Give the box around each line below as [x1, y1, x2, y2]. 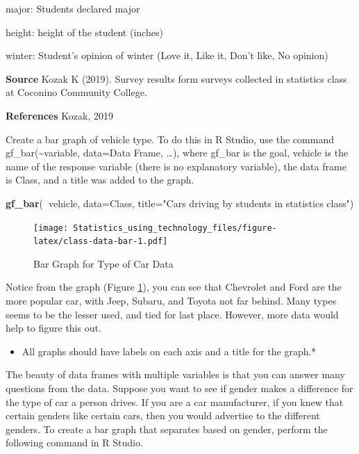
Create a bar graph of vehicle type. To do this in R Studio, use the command [6, 131, 334, 146]
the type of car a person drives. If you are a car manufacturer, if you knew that [6, 394, 344, 409]
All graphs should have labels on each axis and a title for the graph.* [22, 343, 317, 358]
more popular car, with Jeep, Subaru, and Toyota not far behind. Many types [6, 293, 337, 308]
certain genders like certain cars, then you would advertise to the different [6, 408, 320, 423]
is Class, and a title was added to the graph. [6, 172, 194, 187]
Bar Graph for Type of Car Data [33, 256, 174, 270]
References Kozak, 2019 [6, 108, 113, 122]
